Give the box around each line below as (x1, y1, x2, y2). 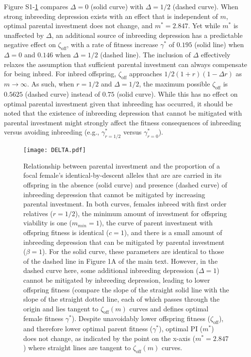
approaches (129, 68, 162, 79)
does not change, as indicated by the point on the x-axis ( (23, 333, 196, 343)
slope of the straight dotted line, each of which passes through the (23, 294, 220, 304)
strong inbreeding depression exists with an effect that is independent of (4, 11, 218, 21)
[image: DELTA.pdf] (23, 147, 86, 154)
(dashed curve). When (172, 1, 238, 11)
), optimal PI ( (159, 323, 203, 334)
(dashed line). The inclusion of (100, 50, 191, 60)
